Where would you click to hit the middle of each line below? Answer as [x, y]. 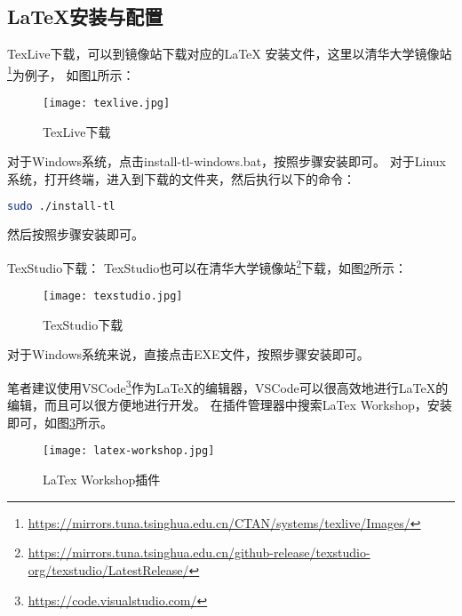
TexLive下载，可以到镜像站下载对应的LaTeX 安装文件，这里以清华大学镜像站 [230, 54]
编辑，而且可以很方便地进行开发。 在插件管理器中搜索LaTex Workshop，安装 [230, 405]
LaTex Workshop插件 [102, 480]
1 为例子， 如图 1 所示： [71, 73]
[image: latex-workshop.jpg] [129, 451]
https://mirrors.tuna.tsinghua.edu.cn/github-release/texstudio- [199, 552]
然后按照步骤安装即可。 [76, 234]
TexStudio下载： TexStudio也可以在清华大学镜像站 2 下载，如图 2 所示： [207, 266]
